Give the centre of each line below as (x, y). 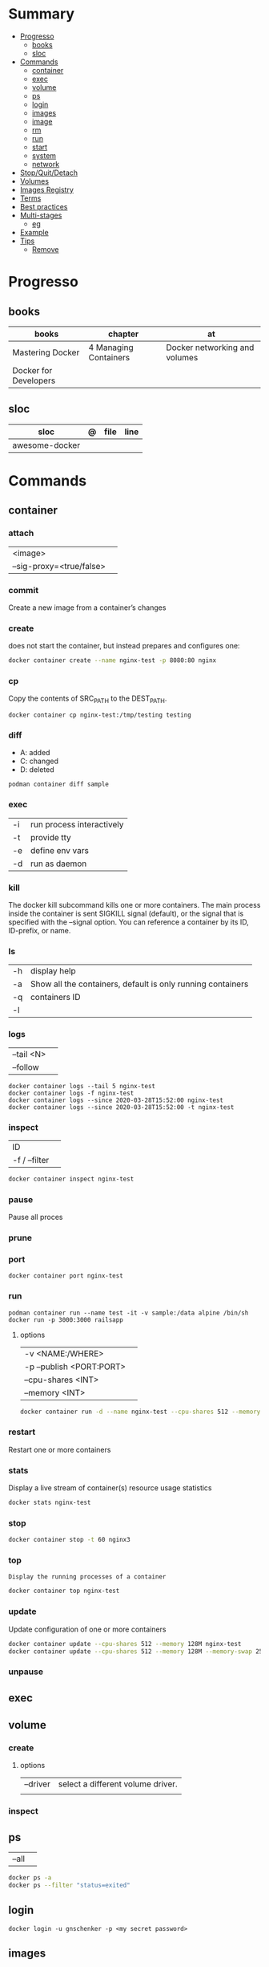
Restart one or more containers (60, 1449)
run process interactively (77, 824)
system (44, 155)
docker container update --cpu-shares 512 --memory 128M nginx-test (125, 1644)
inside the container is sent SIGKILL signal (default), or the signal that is (126, 914)
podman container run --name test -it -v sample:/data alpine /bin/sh (128, 1313)
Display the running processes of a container (87, 1577)
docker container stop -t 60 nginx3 (69, 1540)
